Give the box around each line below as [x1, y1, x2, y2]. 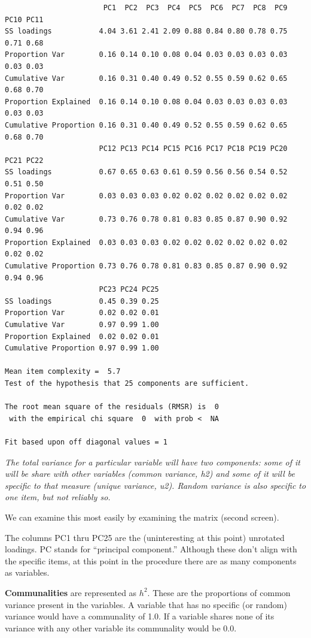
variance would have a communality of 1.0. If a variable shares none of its [5, 610, 275, 622]
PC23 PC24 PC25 [99, 285, 159, 294]
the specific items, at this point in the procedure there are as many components [5, 554, 297, 567]
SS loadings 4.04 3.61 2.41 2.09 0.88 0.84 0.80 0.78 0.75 [5, 27, 288, 36]
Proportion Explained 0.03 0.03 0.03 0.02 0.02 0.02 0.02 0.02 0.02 [5, 238, 288, 247]
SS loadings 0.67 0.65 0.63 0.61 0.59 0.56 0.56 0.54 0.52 [5, 168, 288, 177]
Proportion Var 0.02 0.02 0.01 [5, 309, 159, 318]
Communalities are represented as [5, 586, 137, 598]
